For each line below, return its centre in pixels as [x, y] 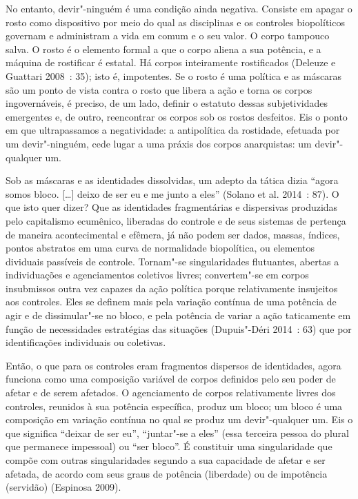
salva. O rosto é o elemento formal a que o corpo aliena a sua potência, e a [163, 49]
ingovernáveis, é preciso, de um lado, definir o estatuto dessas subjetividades [167, 103]
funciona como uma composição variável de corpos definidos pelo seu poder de [171, 379]
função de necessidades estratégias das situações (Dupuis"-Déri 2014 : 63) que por [179, 328]
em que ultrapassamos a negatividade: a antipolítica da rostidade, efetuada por [173, 130]
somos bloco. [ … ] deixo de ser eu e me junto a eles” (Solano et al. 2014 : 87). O [172, 193]
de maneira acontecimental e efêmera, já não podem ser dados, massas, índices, [173, 234]
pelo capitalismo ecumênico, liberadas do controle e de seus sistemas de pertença [176, 220]
